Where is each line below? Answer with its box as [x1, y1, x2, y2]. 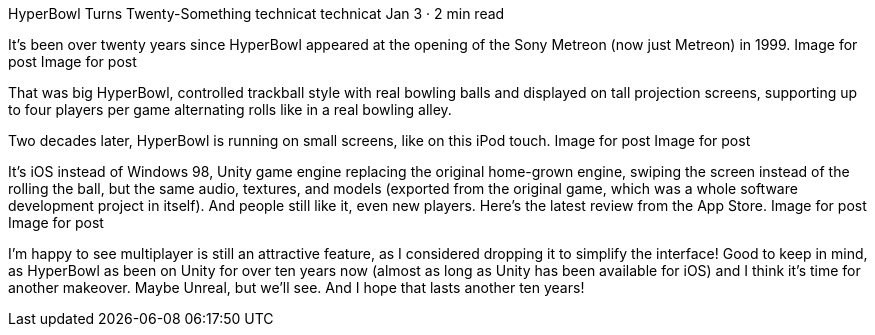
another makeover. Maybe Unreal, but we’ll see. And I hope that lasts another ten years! [8, 279, 585, 296]
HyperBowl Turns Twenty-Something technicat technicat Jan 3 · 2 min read [8, 5, 505, 22]
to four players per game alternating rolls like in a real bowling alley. [8, 101, 452, 118]
